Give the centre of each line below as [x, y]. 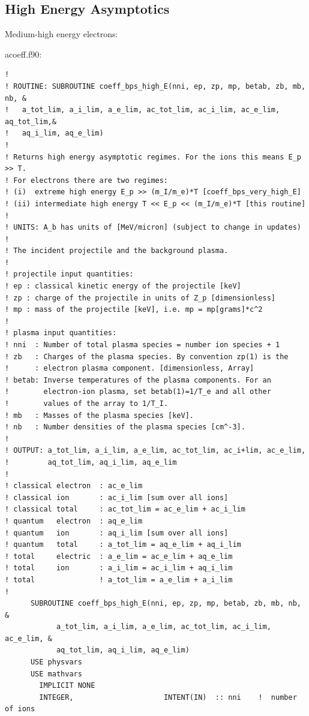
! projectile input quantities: [69, 274]
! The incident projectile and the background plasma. [117, 251]
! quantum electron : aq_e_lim [74, 521]
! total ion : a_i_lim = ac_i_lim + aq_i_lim [119, 568]
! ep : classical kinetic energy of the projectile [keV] [123, 286]
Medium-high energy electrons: [61, 34]
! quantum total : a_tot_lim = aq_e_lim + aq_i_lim [123, 545]
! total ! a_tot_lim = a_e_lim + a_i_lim [119, 580]
